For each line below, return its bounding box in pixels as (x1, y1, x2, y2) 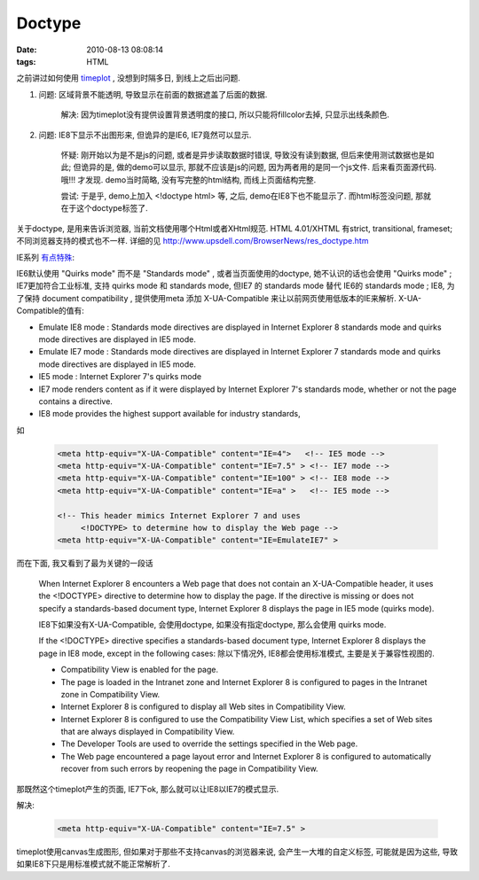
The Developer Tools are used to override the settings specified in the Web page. (60, 738, 358, 749)
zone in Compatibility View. (60, 689, 161, 699)
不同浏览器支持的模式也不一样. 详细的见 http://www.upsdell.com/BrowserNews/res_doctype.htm (16, 236, 369, 246)
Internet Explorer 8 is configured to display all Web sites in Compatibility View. (60, 701, 346, 713)
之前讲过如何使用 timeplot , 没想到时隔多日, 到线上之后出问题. (16, 73, 241, 83)
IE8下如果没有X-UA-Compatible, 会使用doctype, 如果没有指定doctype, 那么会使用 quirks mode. (38, 619, 387, 629)
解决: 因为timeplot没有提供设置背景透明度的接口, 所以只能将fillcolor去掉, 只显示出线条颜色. (60, 109, 390, 120)
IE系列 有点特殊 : (16, 252, 75, 262)
